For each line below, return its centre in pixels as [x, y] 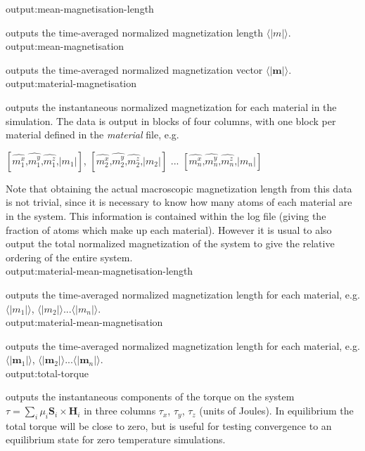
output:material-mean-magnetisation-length [100, 271]
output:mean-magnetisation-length [80, 8]
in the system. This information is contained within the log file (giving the [166, 215]
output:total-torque [47, 373]
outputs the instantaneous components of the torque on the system [150, 397]
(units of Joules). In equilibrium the [276, 411]
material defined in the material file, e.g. [92, 135]
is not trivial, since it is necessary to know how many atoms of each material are [179, 202]
